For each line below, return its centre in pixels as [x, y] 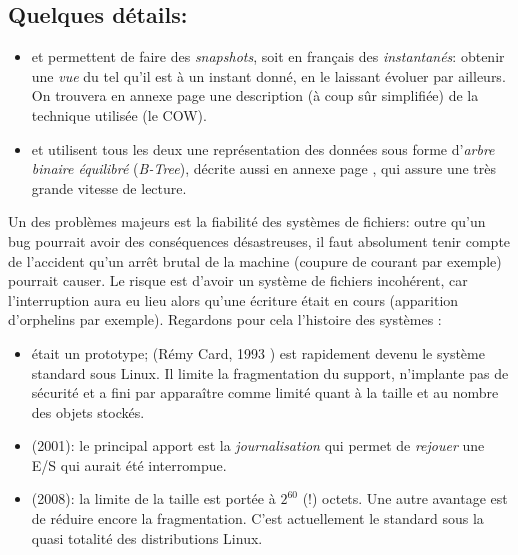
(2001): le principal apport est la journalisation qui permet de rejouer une [258, 445]
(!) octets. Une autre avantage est [405, 498]
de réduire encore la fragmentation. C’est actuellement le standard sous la [257, 518]
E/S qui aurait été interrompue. [129, 464]
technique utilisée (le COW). [119, 114]
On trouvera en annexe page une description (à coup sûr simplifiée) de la [255, 95]
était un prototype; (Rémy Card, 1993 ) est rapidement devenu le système [258, 352]
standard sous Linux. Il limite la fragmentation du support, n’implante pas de [270, 372]
